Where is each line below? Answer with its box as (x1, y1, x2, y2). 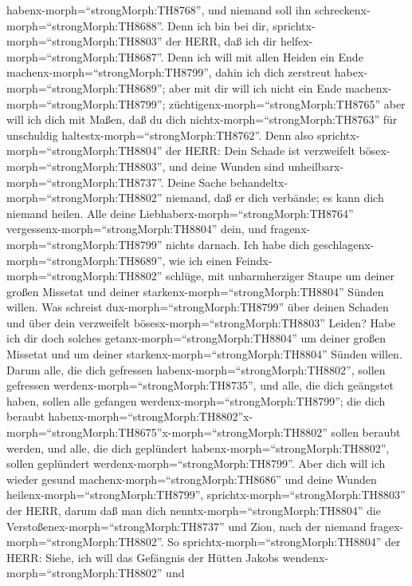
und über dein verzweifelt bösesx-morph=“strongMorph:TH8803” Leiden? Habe (6, 314, 396, 331)
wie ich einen (169, 251, 232, 268)
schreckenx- (314, 2, 371, 18)
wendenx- (282, 548, 329, 565)
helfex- (280, 33, 313, 49)
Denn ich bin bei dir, (167, 17, 269, 34)
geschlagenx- (312, 236, 375, 252)
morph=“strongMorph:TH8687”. (6, 48, 164, 65)
